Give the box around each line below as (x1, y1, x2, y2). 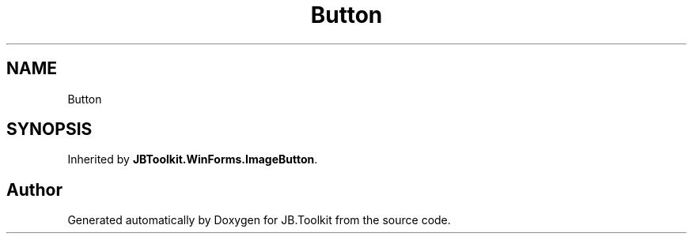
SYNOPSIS (6, 119, 93, 140)
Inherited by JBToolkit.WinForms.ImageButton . (67, 152, 318, 167)
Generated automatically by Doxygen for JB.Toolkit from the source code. (67, 213, 451, 227)
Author (6, 179, 62, 200)
